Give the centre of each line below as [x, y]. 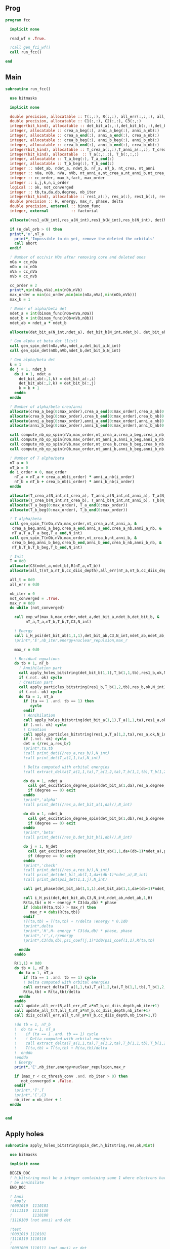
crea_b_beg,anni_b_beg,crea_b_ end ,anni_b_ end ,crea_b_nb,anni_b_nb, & [87, 542]
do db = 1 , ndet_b [43, 814]
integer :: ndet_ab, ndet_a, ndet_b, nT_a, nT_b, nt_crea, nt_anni [82, 169]
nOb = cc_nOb [24, 267]
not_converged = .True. [35, 598]
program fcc [18, 20]
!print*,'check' [40, 866]
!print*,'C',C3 [30, 1095]
